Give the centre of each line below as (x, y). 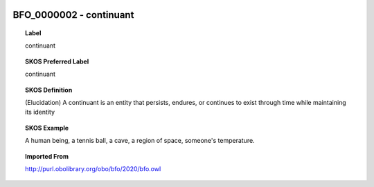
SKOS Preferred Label (57, 61)
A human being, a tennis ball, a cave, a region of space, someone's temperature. (140, 141)
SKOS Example (47, 128)
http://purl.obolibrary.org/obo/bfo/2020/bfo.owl (93, 168)
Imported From (47, 156)
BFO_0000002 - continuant (73, 15)
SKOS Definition (49, 90)
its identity (40, 112)
